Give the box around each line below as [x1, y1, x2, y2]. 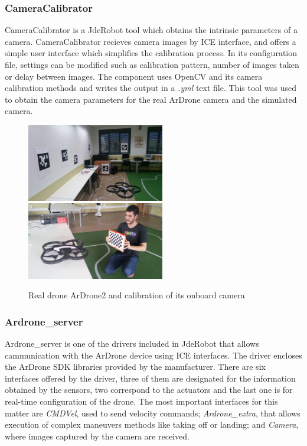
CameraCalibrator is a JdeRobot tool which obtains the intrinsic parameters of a [5, 24, 298, 36]
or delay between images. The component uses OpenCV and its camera [5, 70, 263, 82]
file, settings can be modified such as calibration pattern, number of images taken [5, 58, 299, 70]
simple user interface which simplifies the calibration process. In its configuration [5, 47, 298, 59]
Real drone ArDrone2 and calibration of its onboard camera [28, 289, 245, 301]
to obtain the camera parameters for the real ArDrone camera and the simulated [5, 93, 297, 105]
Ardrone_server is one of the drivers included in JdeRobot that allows [5, 337, 259, 350]
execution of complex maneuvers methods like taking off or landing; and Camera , [5, 418, 299, 431]
